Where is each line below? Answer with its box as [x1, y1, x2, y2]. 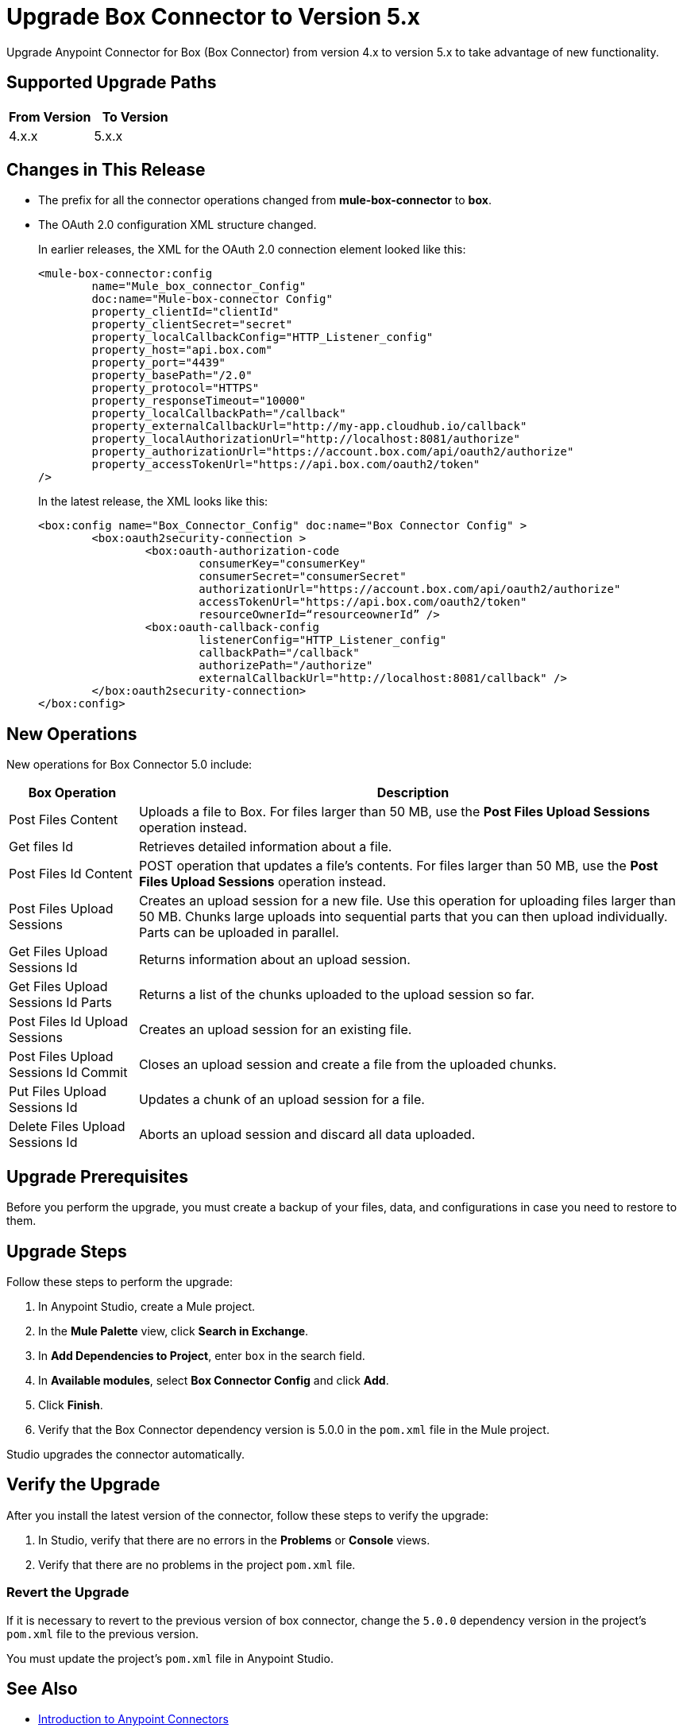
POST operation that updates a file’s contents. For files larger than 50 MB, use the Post [138, 858, 658, 874]
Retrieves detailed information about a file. [138, 839, 392, 855]
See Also [6, 1678, 78, 1699]
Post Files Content [9, 812, 118, 828]
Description [376, 785, 450, 801]
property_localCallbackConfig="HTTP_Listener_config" [91, 331, 434, 344]
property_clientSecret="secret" [91, 318, 293, 331]
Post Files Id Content [9, 866, 133, 882]
